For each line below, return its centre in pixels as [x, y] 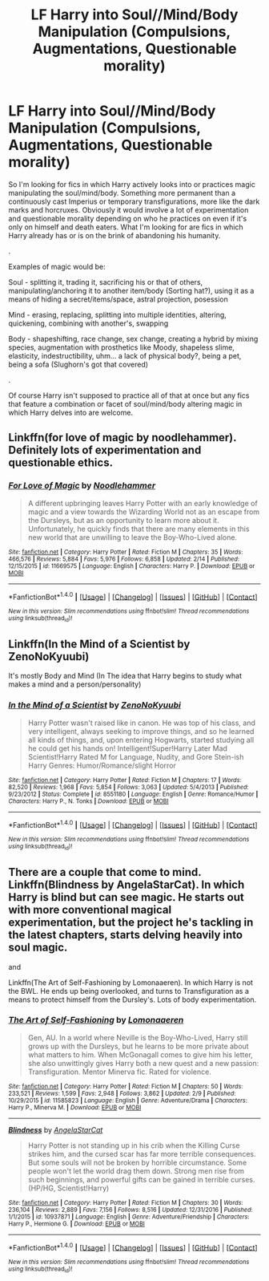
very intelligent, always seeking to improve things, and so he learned [141, 731]
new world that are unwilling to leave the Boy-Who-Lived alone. [132, 537]
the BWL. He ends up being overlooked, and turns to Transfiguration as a [129, 991]
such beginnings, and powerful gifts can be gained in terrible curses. [141, 1179]
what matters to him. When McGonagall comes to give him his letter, [141, 1054]
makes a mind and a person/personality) [75, 684]
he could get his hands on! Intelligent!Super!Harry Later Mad [128, 748]
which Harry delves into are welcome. [71, 412]
